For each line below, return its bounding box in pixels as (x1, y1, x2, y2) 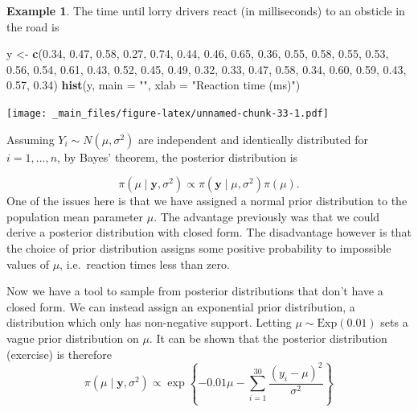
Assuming (6, 130, 55, 147)
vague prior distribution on (6, 329, 139, 346)
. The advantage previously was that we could (154, 208, 380, 225)
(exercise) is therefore (6, 345, 112, 362)
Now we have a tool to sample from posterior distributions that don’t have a (6, 282, 383, 299)
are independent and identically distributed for (137, 130, 369, 147)
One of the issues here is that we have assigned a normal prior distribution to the (6, 192, 408, 209)
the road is (6, 18, 59, 35)
